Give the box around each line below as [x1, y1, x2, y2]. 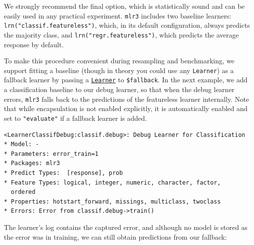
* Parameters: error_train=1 [4, 150, 99, 157]
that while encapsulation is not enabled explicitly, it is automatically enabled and [4, 103, 248, 113]
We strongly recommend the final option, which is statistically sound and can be [4, 1, 245, 11]
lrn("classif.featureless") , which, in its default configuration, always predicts [4, 20, 250, 30]
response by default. [4, 39, 64, 49]
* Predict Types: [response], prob [4, 169, 123, 176]
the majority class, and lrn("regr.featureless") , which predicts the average [4, 29, 239, 39]
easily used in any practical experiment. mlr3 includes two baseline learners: [4, 10, 232, 20]
